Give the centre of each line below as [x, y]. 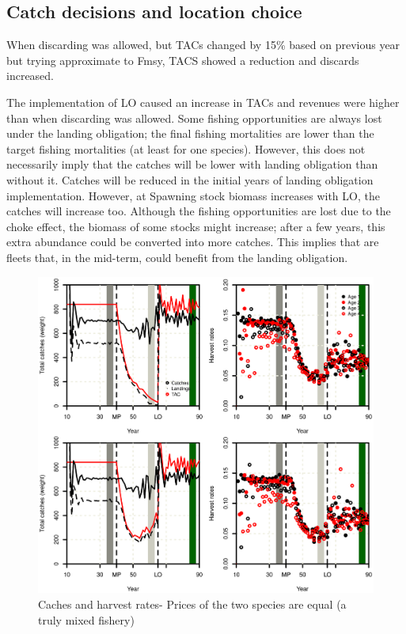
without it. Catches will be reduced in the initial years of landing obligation [190, 179]
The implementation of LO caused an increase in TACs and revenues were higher [203, 102]
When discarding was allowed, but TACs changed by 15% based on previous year [203, 45]
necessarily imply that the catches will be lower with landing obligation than [192, 164]
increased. [30, 76]
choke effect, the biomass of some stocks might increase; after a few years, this [196, 226]
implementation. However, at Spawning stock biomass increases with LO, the [193, 195]
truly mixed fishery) [86, 619]
